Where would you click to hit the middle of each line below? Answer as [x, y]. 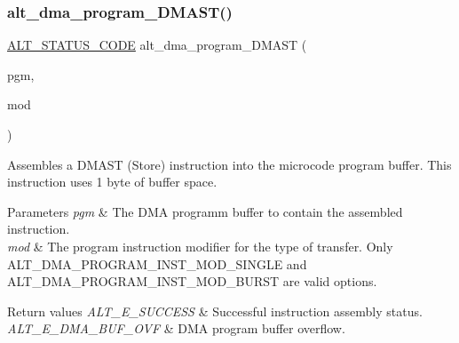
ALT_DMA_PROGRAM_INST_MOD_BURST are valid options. [192, 281]
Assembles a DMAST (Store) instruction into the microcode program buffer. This [229, 164]
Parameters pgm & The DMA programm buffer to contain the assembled [205, 211]
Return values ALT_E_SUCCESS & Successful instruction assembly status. [215, 311]
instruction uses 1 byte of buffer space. [112, 182]
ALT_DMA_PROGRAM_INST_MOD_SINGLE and [157, 263]
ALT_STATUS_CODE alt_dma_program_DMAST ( [157, 45]
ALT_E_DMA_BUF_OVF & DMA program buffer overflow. [176, 328]
